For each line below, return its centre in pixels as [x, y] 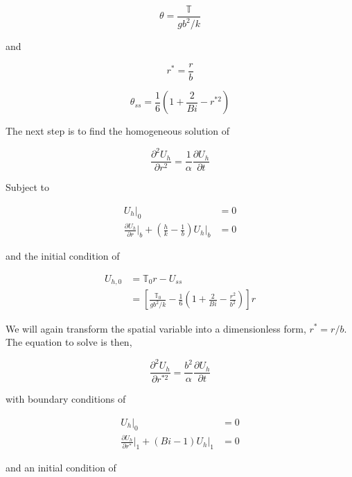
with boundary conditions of [66, 399]
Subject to [28, 187]
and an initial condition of [61, 468]
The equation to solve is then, [69, 342]
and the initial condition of [63, 256]
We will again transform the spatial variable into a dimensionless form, [156, 328]
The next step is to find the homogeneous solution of [118, 131]
